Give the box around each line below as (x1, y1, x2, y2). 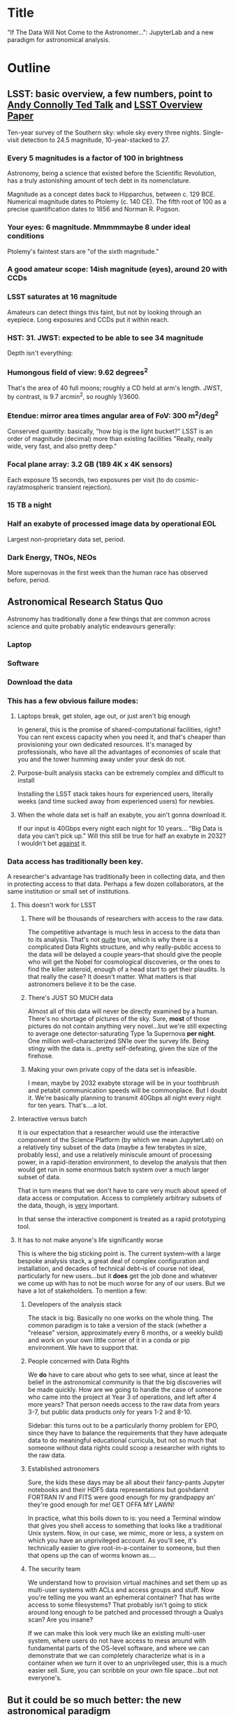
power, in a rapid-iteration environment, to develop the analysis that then (17, 1158, 227, 1167)
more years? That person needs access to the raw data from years (27, 1400, 220, 1409)
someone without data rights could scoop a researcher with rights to (27, 1444, 226, 1452)
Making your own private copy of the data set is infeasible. (27, 1065, 197, 1074)
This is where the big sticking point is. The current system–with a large (17, 1249, 221, 1258)
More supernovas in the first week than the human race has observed (7, 568, 208, 577)
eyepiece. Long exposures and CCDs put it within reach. (7, 315, 170, 323)
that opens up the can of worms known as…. (27, 1552, 156, 1560)
